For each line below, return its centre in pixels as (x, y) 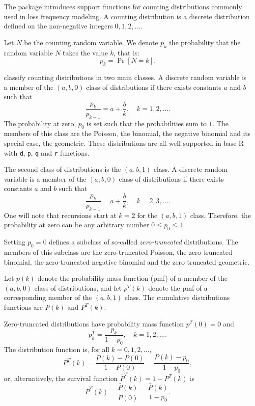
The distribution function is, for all (57, 349)
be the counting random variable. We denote (91, 42)
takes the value (85, 52)
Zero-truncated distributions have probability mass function (94, 323)
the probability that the (205, 42)
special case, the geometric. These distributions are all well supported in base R (124, 143)
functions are (24, 307)
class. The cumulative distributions (177, 297)
